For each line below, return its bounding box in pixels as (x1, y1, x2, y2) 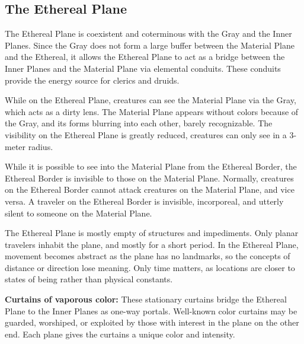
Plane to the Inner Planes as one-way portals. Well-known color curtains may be (5, 304, 297, 317)
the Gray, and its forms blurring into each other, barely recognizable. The (5, 117, 273, 129)
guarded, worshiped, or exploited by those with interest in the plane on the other (5, 316, 299, 329)
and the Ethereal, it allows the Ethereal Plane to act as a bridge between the (5, 50, 285, 63)
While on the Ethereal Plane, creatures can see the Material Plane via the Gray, (5, 94, 296, 106)
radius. (28, 140, 53, 152)
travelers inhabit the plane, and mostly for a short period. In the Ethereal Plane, (5, 238, 299, 250)
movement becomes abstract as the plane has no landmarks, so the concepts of (5, 250, 290, 262)
